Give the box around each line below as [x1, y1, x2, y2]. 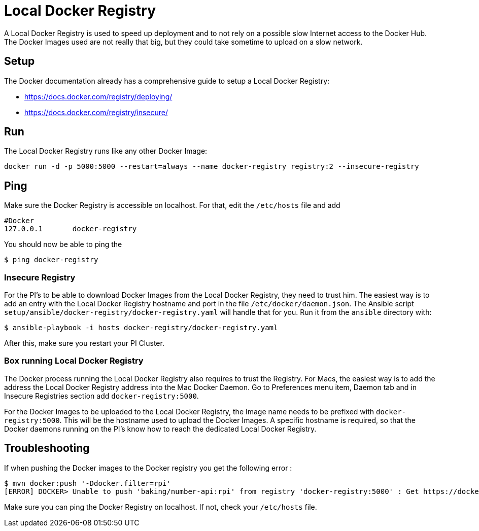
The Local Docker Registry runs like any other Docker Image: [4, 147, 208, 156]
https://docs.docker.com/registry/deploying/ [24, 92, 173, 101]
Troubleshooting [4, 442, 90, 455]
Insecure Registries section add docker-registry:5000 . [4, 391, 199, 400]
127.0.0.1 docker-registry [4, 225, 137, 233]
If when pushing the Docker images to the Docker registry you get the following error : [4, 463, 292, 472]
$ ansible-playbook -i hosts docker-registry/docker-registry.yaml [4, 324, 278, 332]
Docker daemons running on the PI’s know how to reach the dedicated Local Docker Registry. [4, 424, 317, 433]
